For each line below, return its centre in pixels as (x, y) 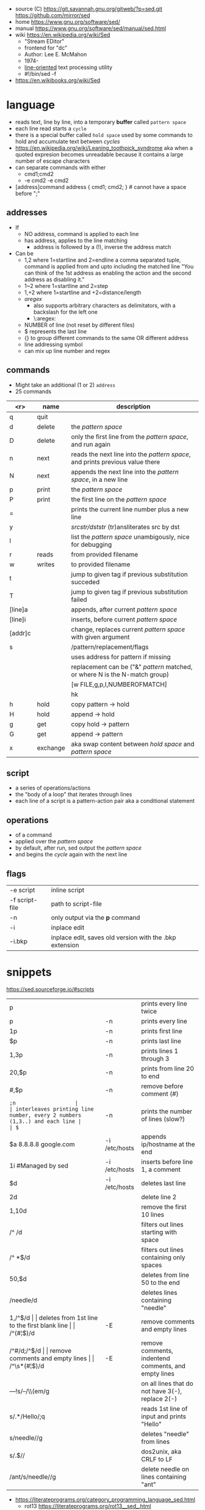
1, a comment (161, 1169)
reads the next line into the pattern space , (131, 454)
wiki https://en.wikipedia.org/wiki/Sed (63, 35)
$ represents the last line (56, 331)
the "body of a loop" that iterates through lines (74, 794)
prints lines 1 (160, 1051)
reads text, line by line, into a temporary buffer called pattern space (100, 122)
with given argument (100, 637)
